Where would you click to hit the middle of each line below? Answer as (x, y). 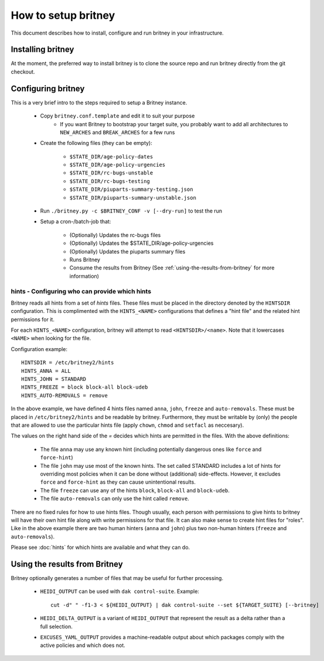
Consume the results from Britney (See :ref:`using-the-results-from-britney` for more (172, 268)
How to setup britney (63, 15)
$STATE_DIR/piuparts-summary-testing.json (131, 190)
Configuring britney (48, 88)
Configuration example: (39, 349)
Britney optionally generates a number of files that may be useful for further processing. (117, 578)
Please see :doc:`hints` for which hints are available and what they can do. (100, 547)
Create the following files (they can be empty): (96, 143)
